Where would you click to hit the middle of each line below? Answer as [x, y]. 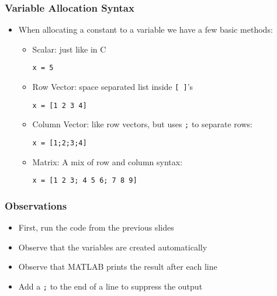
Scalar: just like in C [69, 49]
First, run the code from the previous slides [96, 227]
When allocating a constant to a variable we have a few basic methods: [146, 29]
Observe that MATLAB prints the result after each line [118, 267]
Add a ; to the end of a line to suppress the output [110, 286]
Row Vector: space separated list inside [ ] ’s [113, 87]
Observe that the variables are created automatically [113, 247]
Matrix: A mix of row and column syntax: [108, 161]
